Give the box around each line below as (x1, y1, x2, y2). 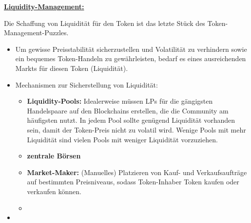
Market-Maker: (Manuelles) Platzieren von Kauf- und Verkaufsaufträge (27, 167, 247, 177)
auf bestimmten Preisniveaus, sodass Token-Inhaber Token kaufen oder (27, 177, 239, 187)
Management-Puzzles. (4, 27, 69, 38)
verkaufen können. (27, 186, 81, 196)
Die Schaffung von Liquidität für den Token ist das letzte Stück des (4, 18, 205, 28)
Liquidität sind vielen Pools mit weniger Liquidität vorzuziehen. (27, 134, 218, 144)
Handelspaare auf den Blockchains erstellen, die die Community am (27, 105, 229, 115)
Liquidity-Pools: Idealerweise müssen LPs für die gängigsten (27, 96, 213, 106)
